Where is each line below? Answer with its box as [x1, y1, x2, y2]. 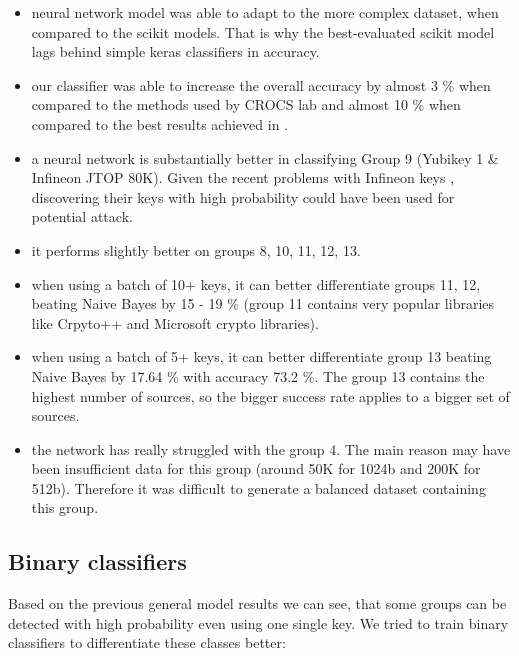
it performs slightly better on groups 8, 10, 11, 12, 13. [31, 239, 361, 260]
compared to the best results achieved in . [31, 113, 288, 134]
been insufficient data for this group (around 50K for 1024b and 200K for [31, 458, 481, 479]
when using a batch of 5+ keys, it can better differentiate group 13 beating [31, 346, 492, 367]
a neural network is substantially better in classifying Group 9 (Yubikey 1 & [31, 147, 499, 168]
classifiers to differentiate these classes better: [8, 632, 286, 653]
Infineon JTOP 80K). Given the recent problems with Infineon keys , [31, 167, 455, 188]
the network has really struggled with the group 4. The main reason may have [31, 438, 511, 459]
